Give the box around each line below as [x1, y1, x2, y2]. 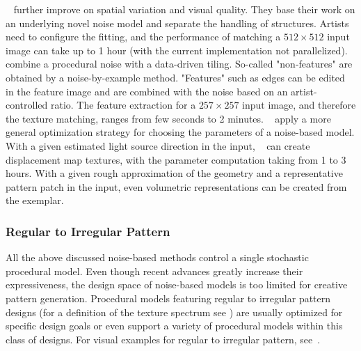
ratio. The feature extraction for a [50, 97, 196, 112]
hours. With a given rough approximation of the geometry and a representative [6, 166, 343, 180]
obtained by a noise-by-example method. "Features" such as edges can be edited [6, 70, 345, 84]
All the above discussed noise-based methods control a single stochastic [6, 250, 309, 265]
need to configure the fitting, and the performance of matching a [6, 29, 281, 44]
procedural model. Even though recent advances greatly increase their [6, 263, 303, 278]
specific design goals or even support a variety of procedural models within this [6, 318, 343, 333]
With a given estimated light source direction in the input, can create [6, 138, 310, 153]
